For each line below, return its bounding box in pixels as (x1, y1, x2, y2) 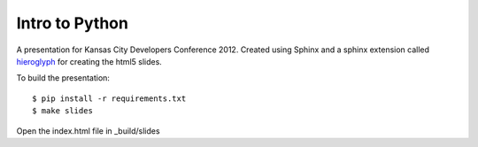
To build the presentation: (16, 73, 111, 83)
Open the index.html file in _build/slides (16, 125, 160, 136)
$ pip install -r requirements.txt (32, 93, 187, 104)
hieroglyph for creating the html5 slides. (16, 56, 163, 66)
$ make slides (32, 106, 93, 116)
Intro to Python (16, 13, 128, 33)
